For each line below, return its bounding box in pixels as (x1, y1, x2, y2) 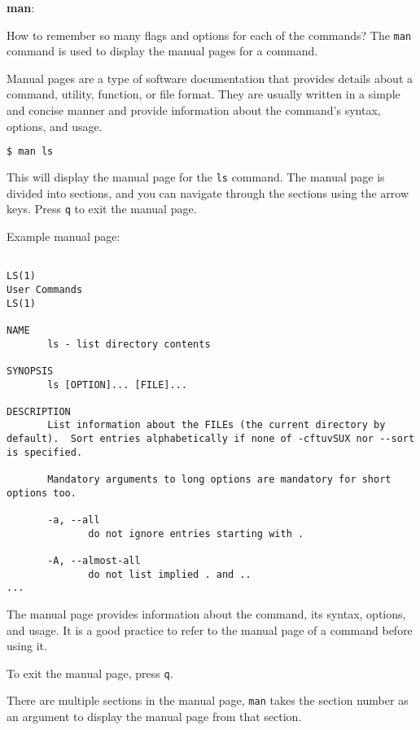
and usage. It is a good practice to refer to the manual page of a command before (7, 621, 413, 638)
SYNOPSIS (7, 365, 54, 377)
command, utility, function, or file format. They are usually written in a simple (7, 85, 400, 103)
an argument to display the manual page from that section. (7, 708, 302, 725)
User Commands (7, 283, 83, 295)
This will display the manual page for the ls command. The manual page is (7, 168, 385, 186)
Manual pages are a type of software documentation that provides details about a (7, 69, 413, 86)
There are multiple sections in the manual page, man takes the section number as (7, 692, 409, 709)
